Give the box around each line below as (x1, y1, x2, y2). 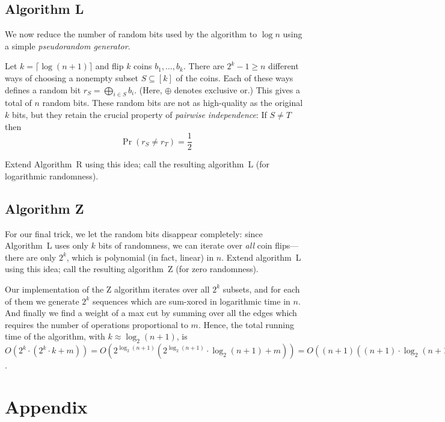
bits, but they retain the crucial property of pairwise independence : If (11, 108, 267, 120)
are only (26, 250, 57, 263)
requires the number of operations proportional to (5, 318, 188, 330)
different (268, 60, 299, 72)
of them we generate (5, 294, 79, 307)
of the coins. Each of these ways (176, 71, 293, 84)
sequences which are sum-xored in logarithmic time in (92, 294, 290, 307)
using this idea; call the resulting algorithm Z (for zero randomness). (5, 262, 259, 275)
